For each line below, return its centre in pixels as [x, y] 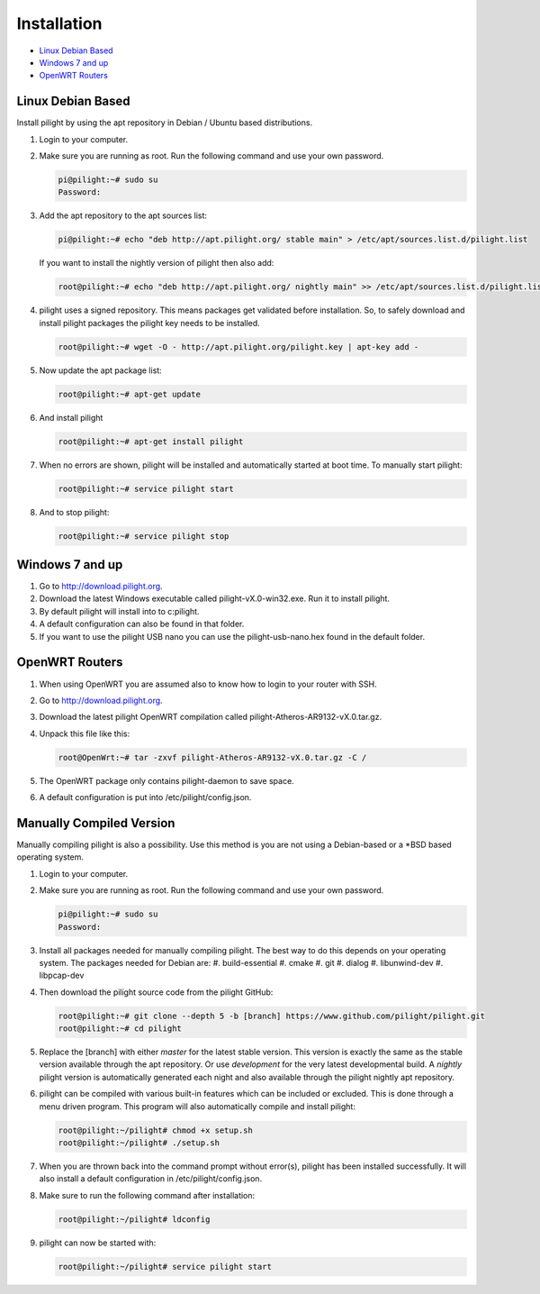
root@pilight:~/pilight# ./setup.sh [139, 1143]
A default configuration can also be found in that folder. [142, 624]
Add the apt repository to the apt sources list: [123, 215]
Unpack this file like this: [85, 734]
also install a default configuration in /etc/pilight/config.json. [151, 1179]
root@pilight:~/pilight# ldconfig [134, 1219]
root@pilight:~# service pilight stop [144, 536]
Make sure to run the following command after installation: [147, 1195]
